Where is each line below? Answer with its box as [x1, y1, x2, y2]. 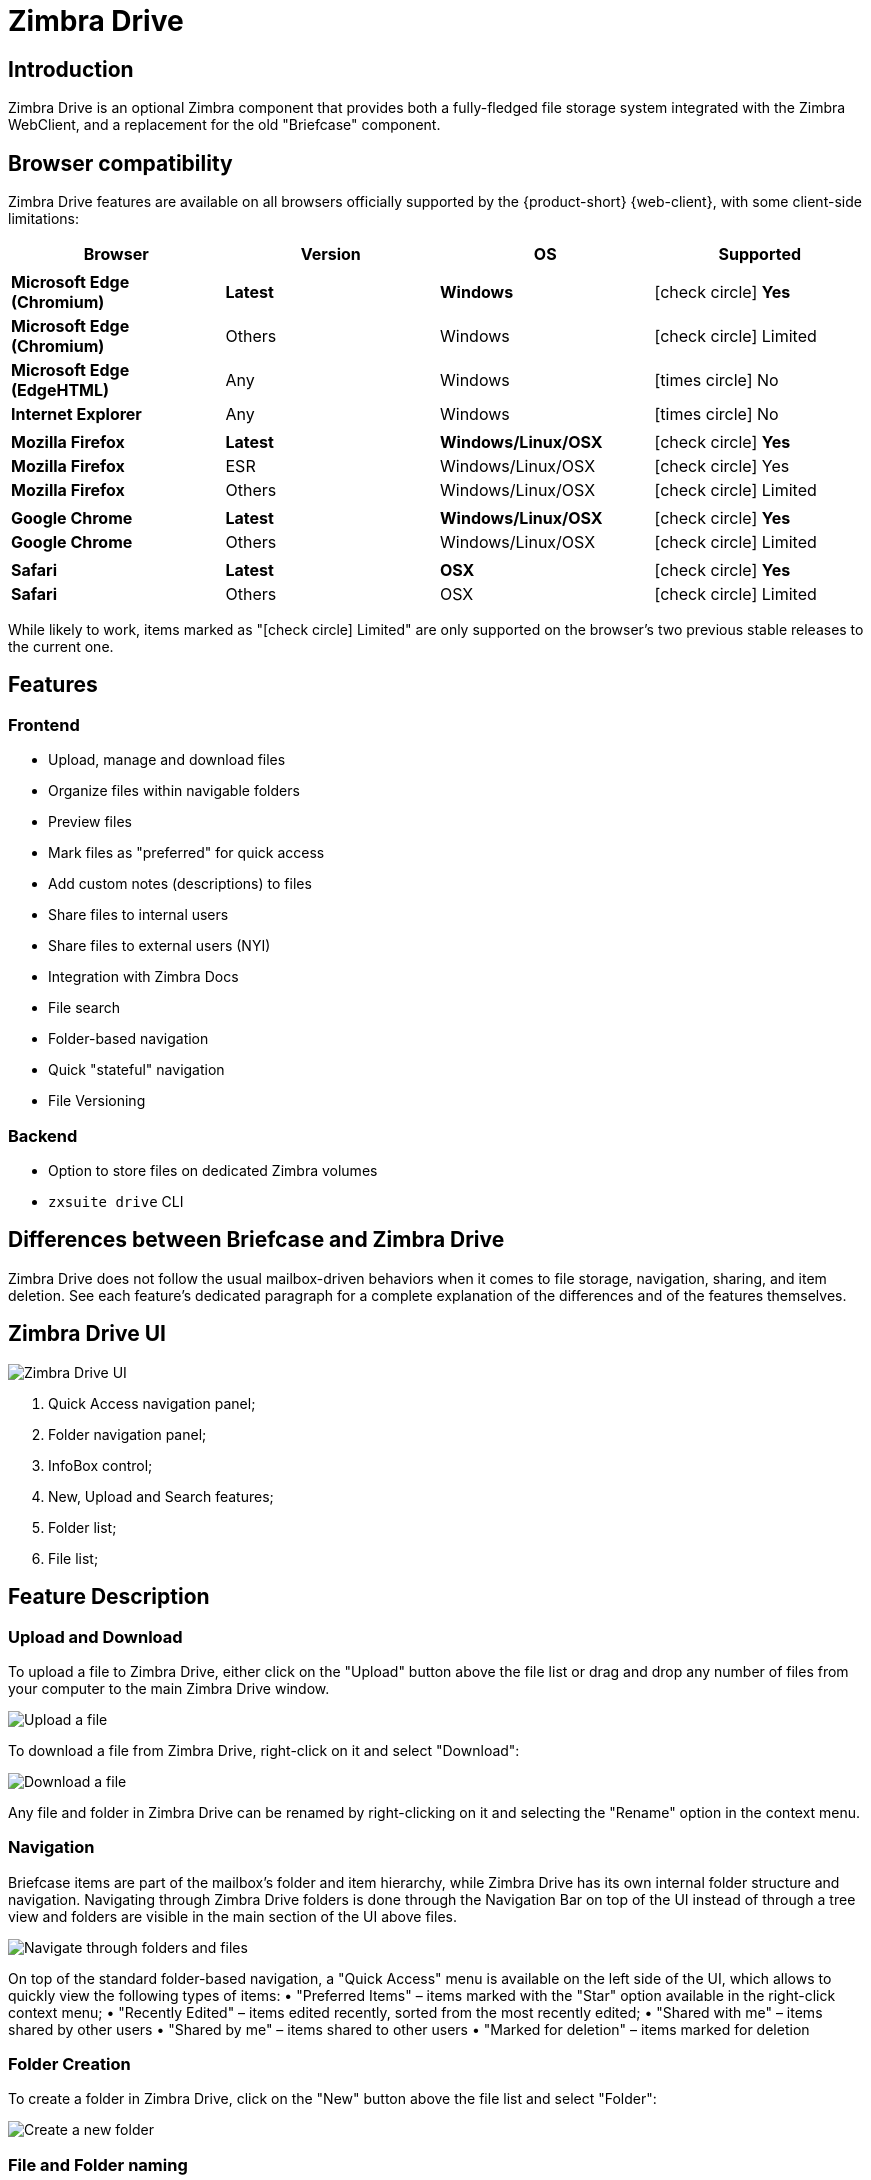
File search [48, 999, 121, 1017]
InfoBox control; [48, 1456, 153, 1474]
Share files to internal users [48, 906, 229, 924]
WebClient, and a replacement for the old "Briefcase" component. [8, 116, 441, 134]
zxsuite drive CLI [48, 1192, 184, 1210]
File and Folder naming [8, 2154, 188, 2175]
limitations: [8, 210, 80, 228]
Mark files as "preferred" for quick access [48, 844, 325, 862]
